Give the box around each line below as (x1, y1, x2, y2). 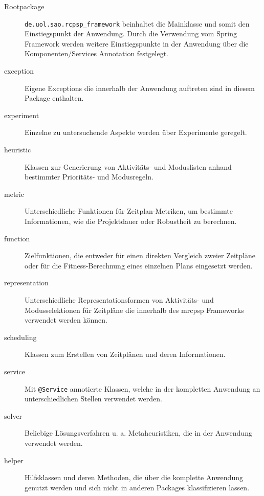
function (4, 233, 30, 243)
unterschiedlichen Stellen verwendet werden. (25, 393, 162, 404)
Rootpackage (4, 1, 45, 11)
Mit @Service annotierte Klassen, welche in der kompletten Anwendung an (25, 383, 260, 394)
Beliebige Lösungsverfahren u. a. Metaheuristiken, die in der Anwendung (25, 427, 252, 438)
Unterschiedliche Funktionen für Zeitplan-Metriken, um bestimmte (25, 206, 233, 216)
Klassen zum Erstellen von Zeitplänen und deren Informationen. (25, 349, 226, 359)
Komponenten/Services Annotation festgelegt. (25, 48, 168, 59)
